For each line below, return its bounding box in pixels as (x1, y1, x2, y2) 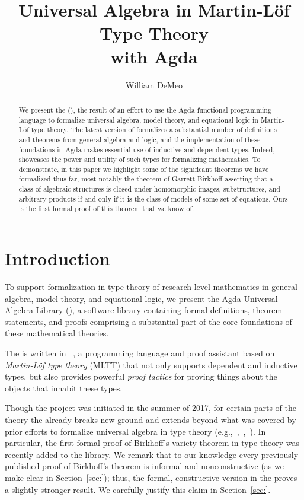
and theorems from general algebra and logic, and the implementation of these (18, 134, 261, 144)
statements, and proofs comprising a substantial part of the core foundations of (5, 315, 292, 327)
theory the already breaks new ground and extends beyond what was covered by (5, 413, 296, 425)
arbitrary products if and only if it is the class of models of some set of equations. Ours (18, 193, 288, 203)
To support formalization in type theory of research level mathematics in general (5, 281, 297, 293)
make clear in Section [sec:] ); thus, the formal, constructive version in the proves (5, 471, 297, 483)
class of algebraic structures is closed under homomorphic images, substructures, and (18, 184, 280, 194)
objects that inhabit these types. (5, 381, 123, 394)
